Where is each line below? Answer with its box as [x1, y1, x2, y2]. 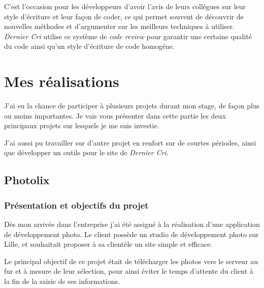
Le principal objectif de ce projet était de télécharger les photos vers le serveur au [4, 255, 258, 266]
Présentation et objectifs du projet [4, 198, 149, 211]
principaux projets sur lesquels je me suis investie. [4, 120, 159, 131]
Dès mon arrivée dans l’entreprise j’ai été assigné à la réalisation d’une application [4, 219, 260, 229]
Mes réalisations [4, 71, 119, 92]
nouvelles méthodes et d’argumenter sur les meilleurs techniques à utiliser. [4, 21, 235, 32]
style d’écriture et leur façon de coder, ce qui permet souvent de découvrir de [4, 11, 244, 21]
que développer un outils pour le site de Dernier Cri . [4, 147, 169, 158]
